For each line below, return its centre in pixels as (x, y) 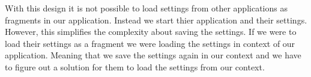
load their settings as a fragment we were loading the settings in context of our (150, 43)
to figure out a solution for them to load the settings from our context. (135, 66)
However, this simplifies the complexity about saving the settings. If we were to (151, 32)
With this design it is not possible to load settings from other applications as (146, 8)
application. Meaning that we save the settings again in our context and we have (153, 55)
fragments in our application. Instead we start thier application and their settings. (156, 20)
